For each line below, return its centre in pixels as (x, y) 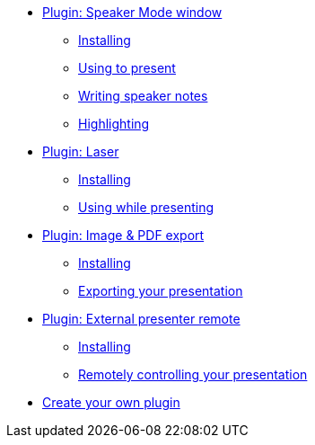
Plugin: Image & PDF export (123, 235)
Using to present (127, 68)
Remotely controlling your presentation (193, 374)
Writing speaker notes (143, 96)
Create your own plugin (111, 402)
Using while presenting (146, 207)
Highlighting (114, 124)
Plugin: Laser (81, 151)
